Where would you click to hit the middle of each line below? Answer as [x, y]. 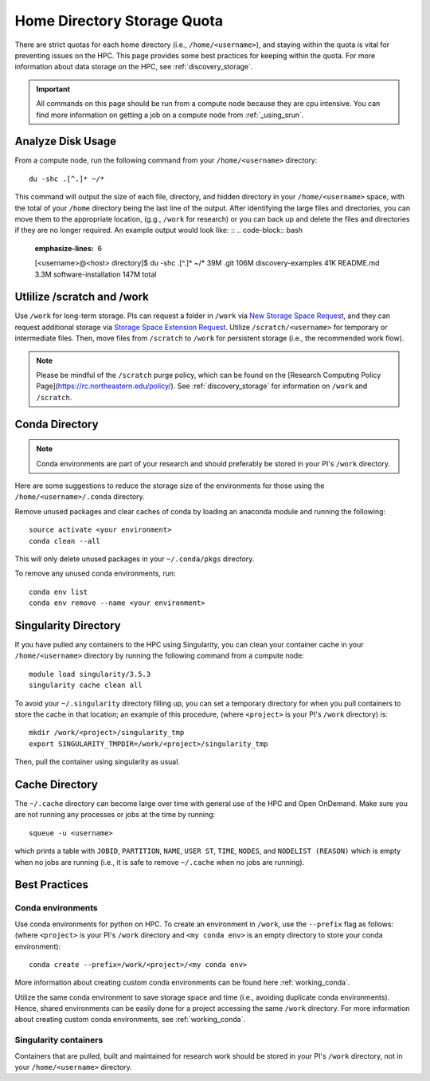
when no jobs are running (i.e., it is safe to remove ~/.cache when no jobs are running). [160, 862]
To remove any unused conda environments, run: [95, 573]
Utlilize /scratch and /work [82, 297]
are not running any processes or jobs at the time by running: [115, 815]
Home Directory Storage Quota [119, 21]
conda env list [59, 592]
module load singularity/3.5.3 [90, 674]
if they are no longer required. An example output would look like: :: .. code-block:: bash [158, 230]
